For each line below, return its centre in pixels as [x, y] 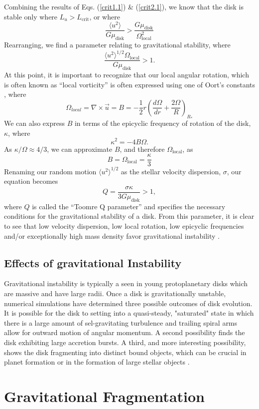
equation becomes [31, 181]
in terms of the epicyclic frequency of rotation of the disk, [163, 123]
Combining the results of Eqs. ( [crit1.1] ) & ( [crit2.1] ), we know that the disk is [124, 6]
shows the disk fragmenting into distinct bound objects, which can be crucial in [125, 352]
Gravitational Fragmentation [104, 396]
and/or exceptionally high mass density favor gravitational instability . [112, 235]
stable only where [31, 16]
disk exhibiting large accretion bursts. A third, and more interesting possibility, [125, 342]
